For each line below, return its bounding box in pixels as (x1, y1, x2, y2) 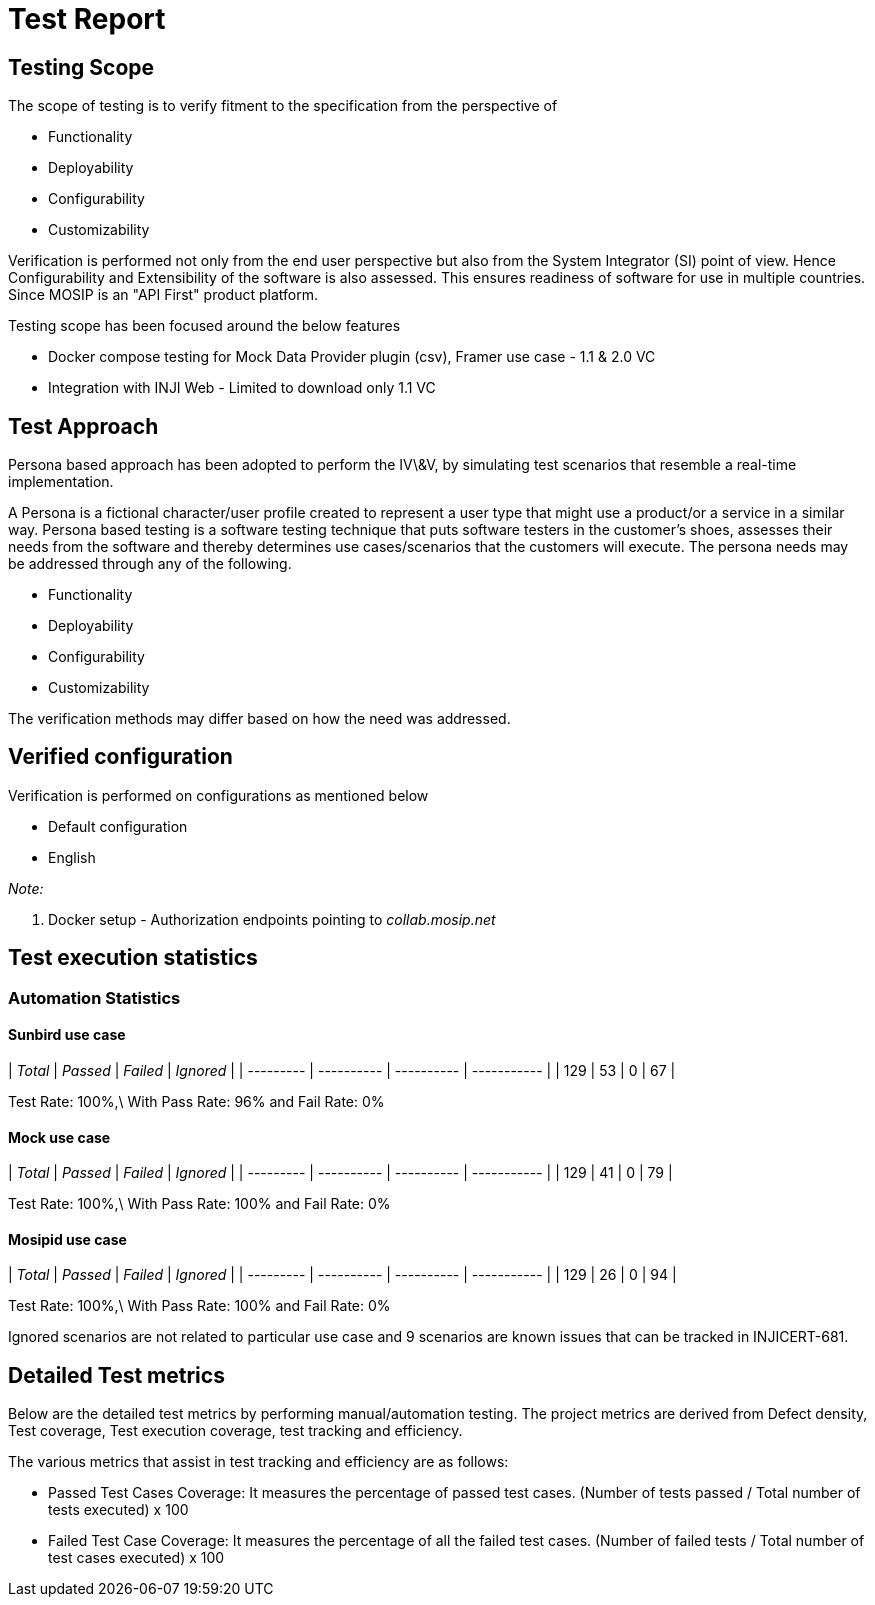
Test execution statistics (8, 945, 258, 971)
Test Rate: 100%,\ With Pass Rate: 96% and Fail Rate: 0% (8, 1092, 385, 1110)
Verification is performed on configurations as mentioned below (8, 786, 429, 804)
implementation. (8, 473, 114, 491)
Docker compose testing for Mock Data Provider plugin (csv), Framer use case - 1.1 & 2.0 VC (48, 348, 656, 366)
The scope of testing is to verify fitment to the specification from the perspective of (8, 97, 558, 115)
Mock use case (8, 1128, 111, 1146)
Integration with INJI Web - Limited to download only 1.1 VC (48, 379, 436, 397)
